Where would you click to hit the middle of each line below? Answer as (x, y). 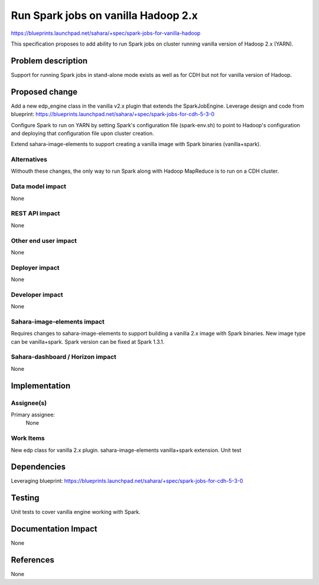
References (32, 560)
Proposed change (44, 92)
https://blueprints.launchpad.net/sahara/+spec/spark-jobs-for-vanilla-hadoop (106, 33)
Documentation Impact (54, 529)
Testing (25, 498)
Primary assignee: (33, 415)
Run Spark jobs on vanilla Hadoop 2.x (104, 15)
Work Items (28, 438)
